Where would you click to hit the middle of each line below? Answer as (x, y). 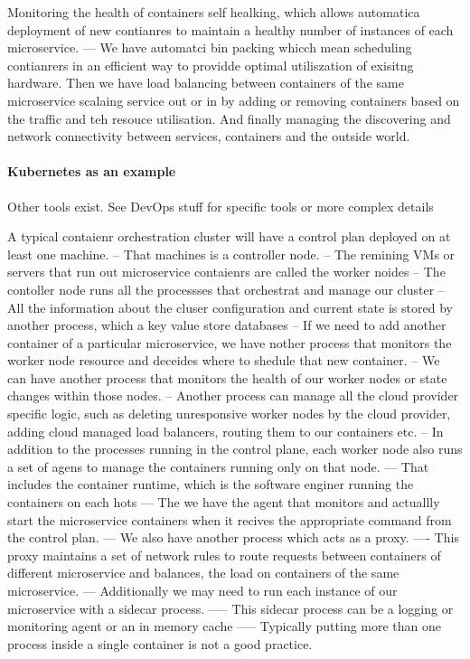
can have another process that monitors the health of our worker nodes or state (227, 377)
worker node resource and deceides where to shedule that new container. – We (224, 360)
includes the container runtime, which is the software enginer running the (211, 484)
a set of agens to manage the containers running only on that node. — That (218, 466)
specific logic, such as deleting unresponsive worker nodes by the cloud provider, (229, 414)
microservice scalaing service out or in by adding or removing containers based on (234, 100)
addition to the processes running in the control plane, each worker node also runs (235, 449)
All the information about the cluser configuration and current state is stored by (230, 307)
